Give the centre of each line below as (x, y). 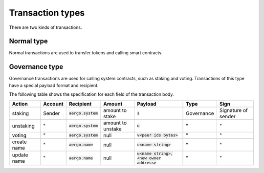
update (20, 155)
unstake (112, 129)
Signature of (233, 110)
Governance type (36, 67)
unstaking (23, 126)
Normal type (29, 41)
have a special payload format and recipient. (54, 85)
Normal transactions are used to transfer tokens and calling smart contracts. (86, 53)
